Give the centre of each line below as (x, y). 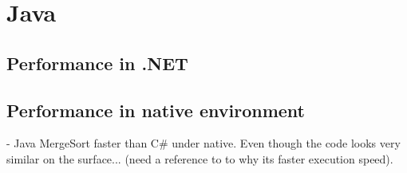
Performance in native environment (156, 110)
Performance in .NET (97, 63)
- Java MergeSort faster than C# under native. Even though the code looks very (203, 143)
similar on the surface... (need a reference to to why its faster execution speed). (200, 158)
